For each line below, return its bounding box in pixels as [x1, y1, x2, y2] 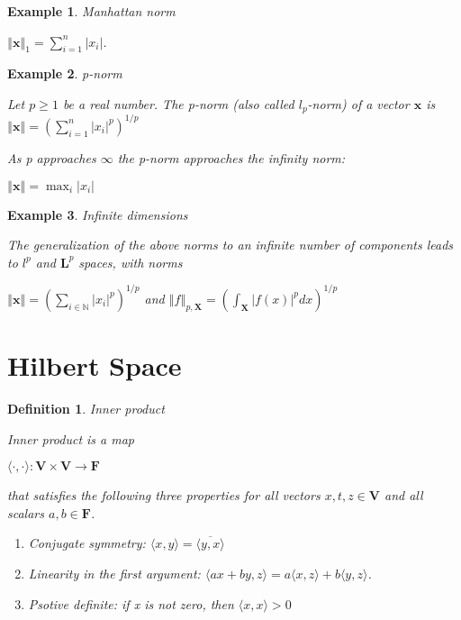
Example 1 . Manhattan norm [7, 2, 176, 20]
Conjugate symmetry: [28, 533, 146, 552]
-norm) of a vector [307, 94, 410, 113]
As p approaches [7, 148, 96, 167]
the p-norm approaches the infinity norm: [117, 148, 346, 167]
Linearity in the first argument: [28, 563, 201, 582]
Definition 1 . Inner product [7, 398, 165, 417]
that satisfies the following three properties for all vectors [7, 486, 321, 505]
